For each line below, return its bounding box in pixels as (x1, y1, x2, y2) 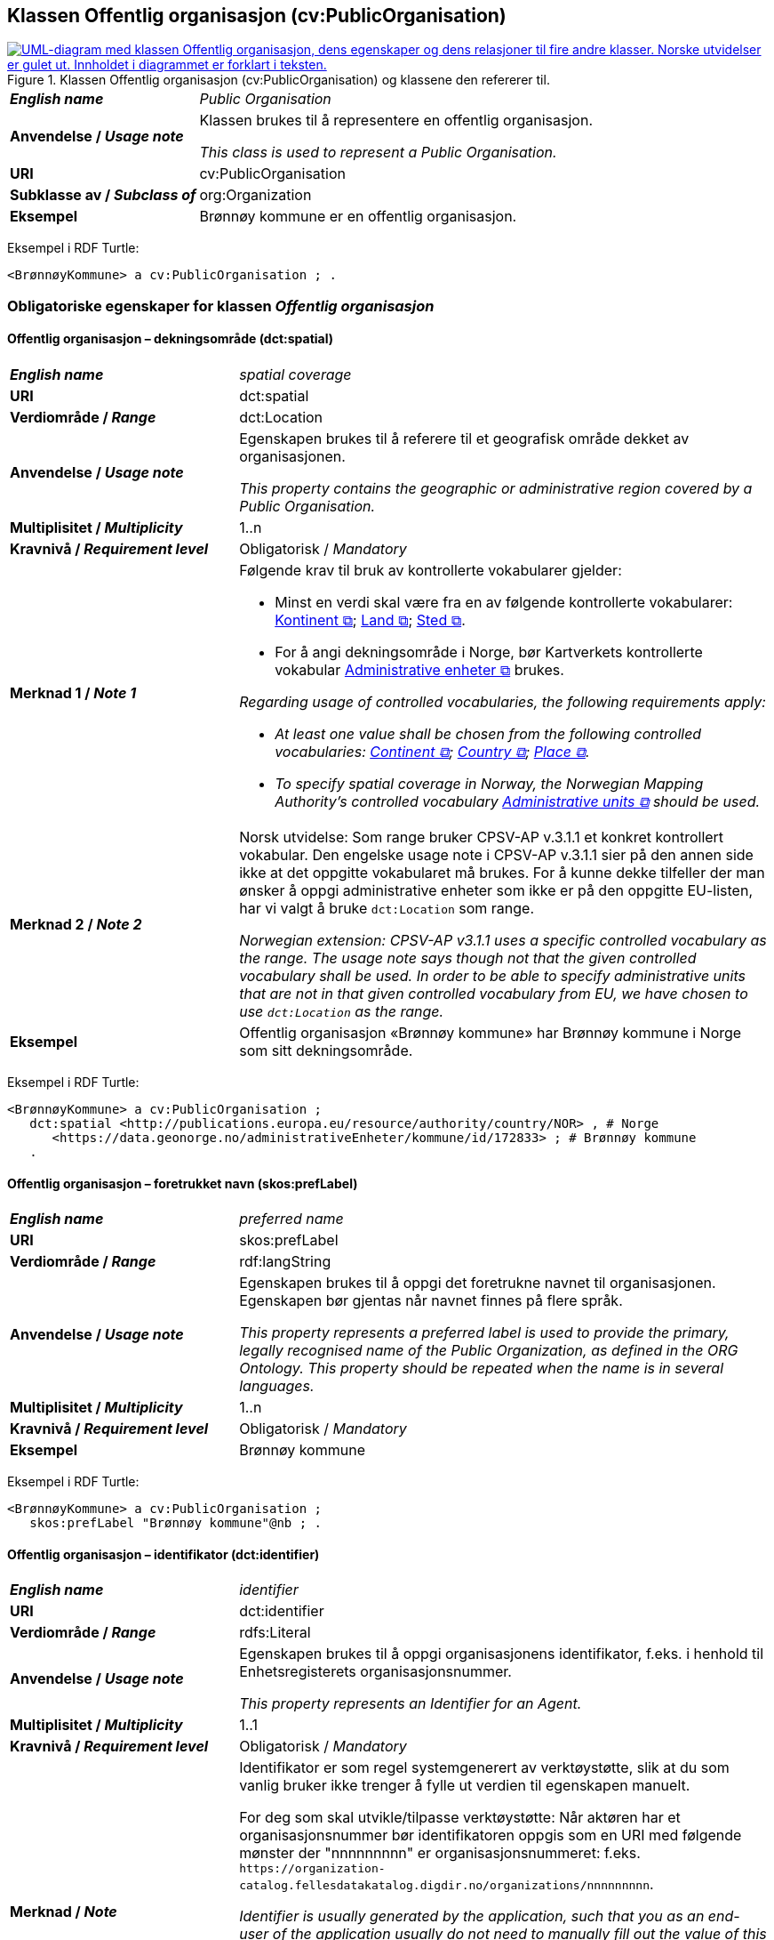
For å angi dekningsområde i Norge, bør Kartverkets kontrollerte (275, 643, 703, 662)
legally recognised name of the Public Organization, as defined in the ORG (239, 1341, 738, 1360)
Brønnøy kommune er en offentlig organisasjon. (199, 207, 517, 226)
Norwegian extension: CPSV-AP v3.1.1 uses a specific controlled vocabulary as (239, 931, 767, 950)
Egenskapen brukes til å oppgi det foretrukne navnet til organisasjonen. (239, 1274, 716, 1292)
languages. (239, 1377, 315, 1396)
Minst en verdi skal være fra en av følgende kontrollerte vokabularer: (275, 593, 733, 612)
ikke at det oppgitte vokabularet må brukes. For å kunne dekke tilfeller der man (239, 864, 765, 882)
